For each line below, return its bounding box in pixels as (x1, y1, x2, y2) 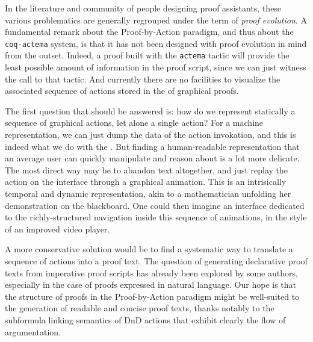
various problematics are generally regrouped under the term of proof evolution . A (5, 13, 307, 26)
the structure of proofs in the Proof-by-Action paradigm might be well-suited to (5, 290, 300, 302)
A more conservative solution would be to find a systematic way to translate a (5, 243, 293, 255)
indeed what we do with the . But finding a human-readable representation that (5, 140, 300, 152)
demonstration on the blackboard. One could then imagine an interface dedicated (5, 199, 305, 211)
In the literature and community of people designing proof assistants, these (5, 2, 282, 14)
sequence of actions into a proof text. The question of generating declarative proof (5, 255, 308, 267)
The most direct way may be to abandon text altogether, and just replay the (5, 163, 288, 176)
